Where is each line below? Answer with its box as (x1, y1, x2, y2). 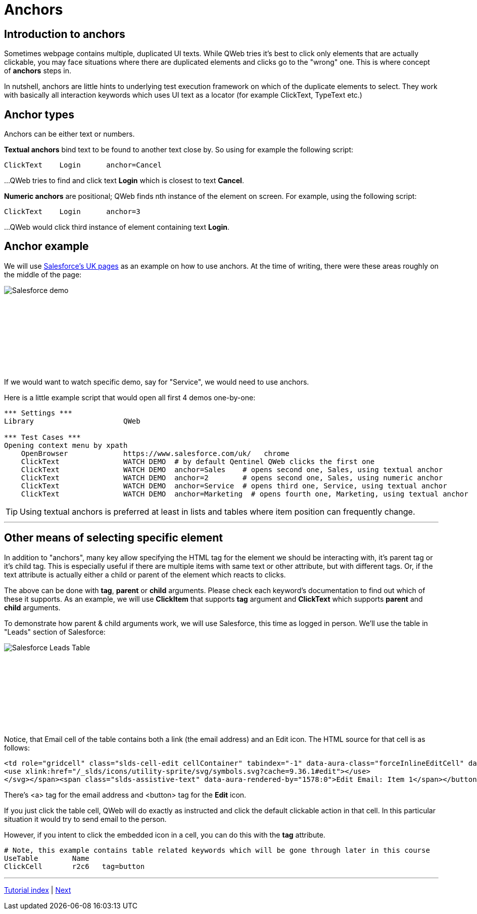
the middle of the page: (4, 270, 82, 279)
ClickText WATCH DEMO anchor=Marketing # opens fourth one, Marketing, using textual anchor (21, 489, 468, 498)
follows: (4, 743, 30, 752)
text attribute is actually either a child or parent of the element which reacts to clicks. (4, 570, 286, 579)
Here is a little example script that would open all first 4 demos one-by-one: (4, 393, 256, 402)
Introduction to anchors (4, 27, 125, 40)
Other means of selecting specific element (4, 531, 223, 545)
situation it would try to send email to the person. (4, 814, 167, 823)
